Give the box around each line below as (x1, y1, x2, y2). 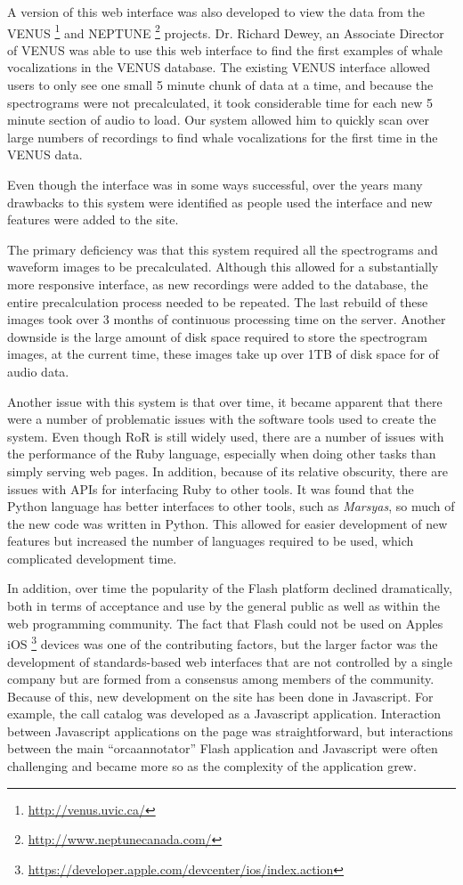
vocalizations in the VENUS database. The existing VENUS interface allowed (7, 58, 431, 77)
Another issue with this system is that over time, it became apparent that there (7, 392, 443, 410)
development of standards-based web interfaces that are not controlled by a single (7, 652, 452, 670)
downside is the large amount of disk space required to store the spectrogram (7, 327, 427, 345)
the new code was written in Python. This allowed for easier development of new (7, 514, 448, 532)
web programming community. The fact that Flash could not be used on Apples (7, 613, 443, 632)
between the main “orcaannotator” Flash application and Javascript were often (7, 739, 438, 758)
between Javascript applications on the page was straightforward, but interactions (7, 721, 453, 740)
